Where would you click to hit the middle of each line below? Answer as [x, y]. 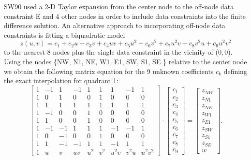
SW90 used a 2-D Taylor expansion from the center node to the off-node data [119, 6]
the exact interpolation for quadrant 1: [61, 80]
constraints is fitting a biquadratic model [65, 35]
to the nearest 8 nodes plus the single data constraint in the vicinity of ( [111, 52]
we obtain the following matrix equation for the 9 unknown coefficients [109, 71]
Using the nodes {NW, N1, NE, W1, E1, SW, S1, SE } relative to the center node [125, 62]
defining [235, 71]
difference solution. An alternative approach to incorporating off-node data [115, 25]
